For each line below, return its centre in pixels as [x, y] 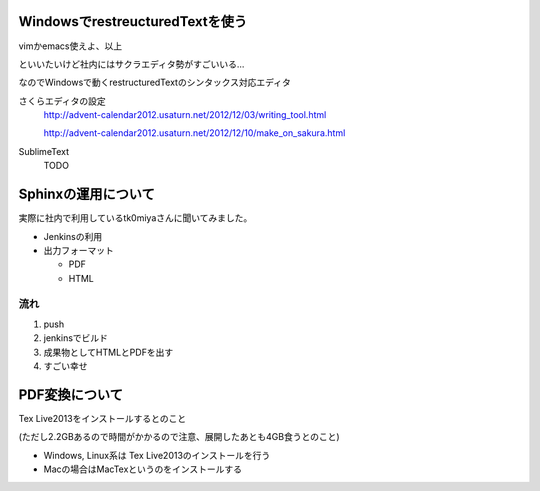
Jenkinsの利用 [73, 236]
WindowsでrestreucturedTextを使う [133, 21]
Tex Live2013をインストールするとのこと [102, 418]
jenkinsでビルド [76, 338]
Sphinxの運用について [86, 194]
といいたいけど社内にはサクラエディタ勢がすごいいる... [131, 64]
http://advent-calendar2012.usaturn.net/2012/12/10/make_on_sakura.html [194, 133]
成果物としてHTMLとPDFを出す [108, 352]
